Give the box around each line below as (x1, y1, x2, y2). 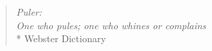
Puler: (16, 5, 42, 18)
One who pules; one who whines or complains (16, 18, 207, 32)
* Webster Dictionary (16, 31, 106, 46)
